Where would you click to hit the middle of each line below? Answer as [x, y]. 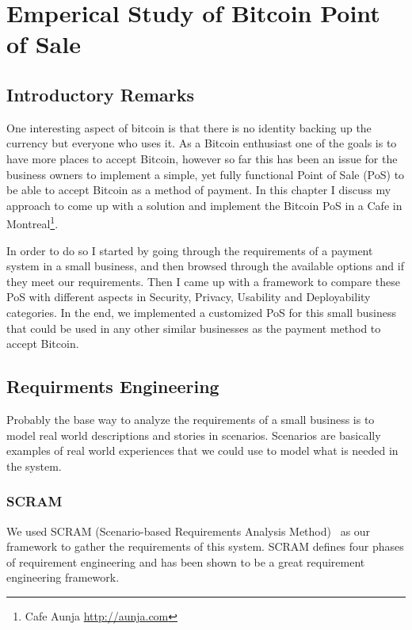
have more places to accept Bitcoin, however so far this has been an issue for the [202, 158]
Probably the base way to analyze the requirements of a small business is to [191, 419]
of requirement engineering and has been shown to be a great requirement [186, 561]
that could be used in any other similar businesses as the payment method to [194, 328]
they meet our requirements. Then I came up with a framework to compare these [203, 281]
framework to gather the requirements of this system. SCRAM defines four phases [205, 546]
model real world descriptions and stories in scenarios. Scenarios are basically [194, 435]
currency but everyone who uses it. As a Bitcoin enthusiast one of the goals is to [202, 143]
